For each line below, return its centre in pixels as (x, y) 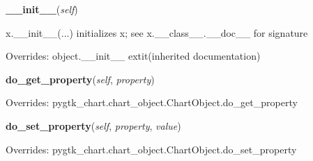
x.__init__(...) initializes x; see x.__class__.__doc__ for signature (157, 32)
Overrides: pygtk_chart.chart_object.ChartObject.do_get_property (152, 102)
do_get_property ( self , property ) (80, 79)
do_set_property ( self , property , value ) (93, 125)
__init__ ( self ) (42, 9)
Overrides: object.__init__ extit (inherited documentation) (133, 56)
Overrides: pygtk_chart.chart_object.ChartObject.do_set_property (151, 149)
